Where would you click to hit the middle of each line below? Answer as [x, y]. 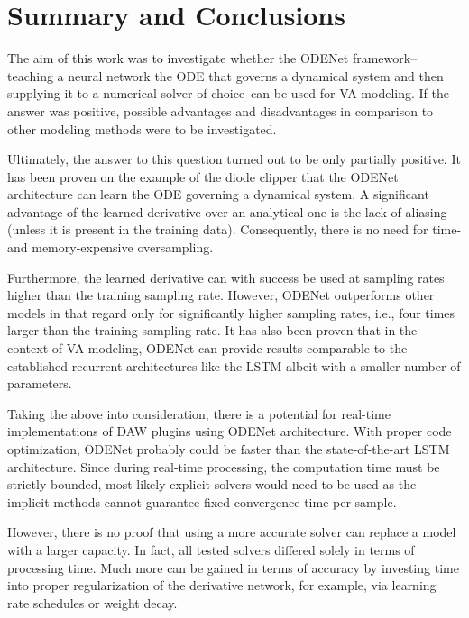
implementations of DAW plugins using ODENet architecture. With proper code [230, 431]
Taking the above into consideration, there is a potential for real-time [199, 413]
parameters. [40, 383]
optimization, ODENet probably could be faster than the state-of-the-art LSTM [229, 449]
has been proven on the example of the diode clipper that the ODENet [203, 176]
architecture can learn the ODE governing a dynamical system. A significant [218, 194]
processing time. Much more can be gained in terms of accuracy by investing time [233, 567]
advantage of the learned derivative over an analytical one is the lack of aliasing [227, 211]
